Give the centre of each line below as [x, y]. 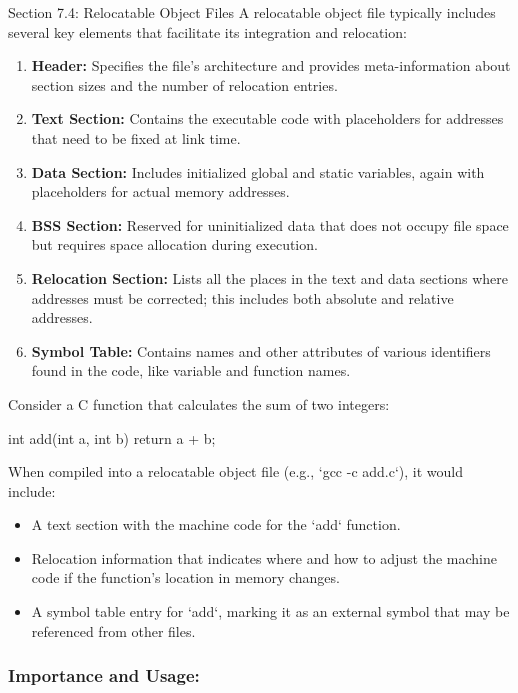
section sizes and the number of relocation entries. [184, 84]
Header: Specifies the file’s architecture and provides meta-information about [271, 65]
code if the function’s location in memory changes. [185, 577]
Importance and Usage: [104, 675]
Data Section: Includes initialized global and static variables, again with [258, 171]
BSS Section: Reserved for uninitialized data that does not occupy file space [270, 224]
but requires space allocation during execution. [174, 244]
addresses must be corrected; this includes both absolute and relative [242, 297]
